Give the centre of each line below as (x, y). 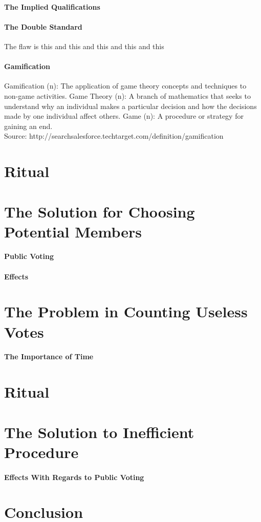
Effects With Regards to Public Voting (74, 477)
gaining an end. (28, 126)
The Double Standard (43, 26)
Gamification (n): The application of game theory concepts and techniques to (125, 86)
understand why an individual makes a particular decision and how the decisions (130, 106)
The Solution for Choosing (100, 211)
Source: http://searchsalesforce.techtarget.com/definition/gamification (114, 136)
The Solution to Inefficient (99, 432)
